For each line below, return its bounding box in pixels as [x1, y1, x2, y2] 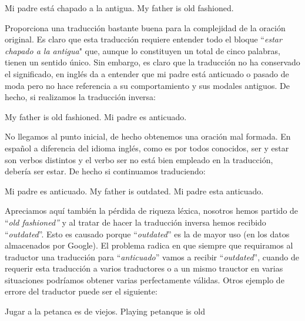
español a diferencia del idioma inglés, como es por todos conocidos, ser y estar [5, 141, 289, 154]
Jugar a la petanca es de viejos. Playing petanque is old [5, 305, 205, 317]
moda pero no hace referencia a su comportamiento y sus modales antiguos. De [5, 79, 290, 91]
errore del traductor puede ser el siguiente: [5, 285, 157, 297]
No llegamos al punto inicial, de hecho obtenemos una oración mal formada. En [5, 130, 291, 143]
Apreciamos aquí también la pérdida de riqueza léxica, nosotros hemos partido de [5, 204, 299, 217]
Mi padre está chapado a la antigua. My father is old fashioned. [5, 2, 234, 14]
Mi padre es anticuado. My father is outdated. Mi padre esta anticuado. [5, 184, 264, 197]
